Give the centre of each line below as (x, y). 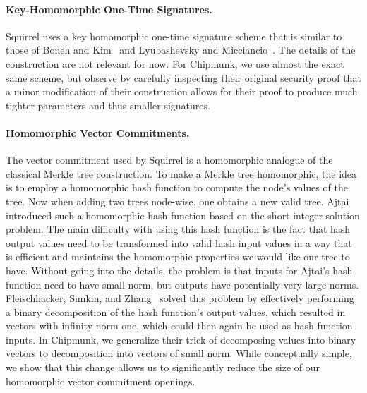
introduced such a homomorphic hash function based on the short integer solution (183, 215)
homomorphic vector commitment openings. (101, 381)
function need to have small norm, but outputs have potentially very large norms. (182, 284)
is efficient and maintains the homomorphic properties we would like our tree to (178, 256)
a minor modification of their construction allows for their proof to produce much (182, 91)
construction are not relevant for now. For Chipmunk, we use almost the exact (175, 63)
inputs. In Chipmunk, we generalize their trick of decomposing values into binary (181, 339)
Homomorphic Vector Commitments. (98, 132)
